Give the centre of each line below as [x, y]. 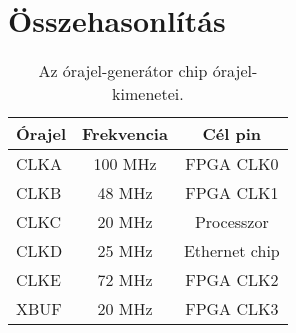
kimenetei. [148, 94]
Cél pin [232, 134]
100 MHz [125, 164]
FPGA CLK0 [232, 164]
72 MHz [125, 280]
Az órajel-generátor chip [123, 71]
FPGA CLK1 [232, 193]
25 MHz [125, 251]
